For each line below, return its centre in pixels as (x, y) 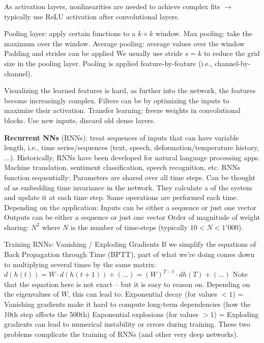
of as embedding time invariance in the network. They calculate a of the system (128, 187)
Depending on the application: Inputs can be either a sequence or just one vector (130, 207)
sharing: (17, 227)
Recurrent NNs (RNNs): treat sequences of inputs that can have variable (122, 137)
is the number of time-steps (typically (129, 227)
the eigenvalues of (32, 294)
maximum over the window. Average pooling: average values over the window (124, 43)
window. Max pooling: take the (204, 33)
